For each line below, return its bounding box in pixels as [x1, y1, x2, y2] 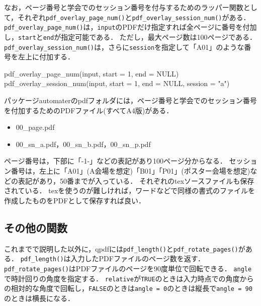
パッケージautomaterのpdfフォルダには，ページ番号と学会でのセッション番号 [4, 95, 257, 105]
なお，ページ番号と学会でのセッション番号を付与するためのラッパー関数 [4, 2, 243, 12]
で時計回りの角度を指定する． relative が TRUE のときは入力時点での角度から [4, 273, 254, 283]
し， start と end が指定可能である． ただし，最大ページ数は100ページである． [4, 31, 257, 42]
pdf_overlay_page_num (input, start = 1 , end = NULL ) [4, 68, 179, 79]
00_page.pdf [16, 122, 55, 132]
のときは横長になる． [4, 292, 74, 303]
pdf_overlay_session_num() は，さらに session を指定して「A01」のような [4, 41, 244, 52]
